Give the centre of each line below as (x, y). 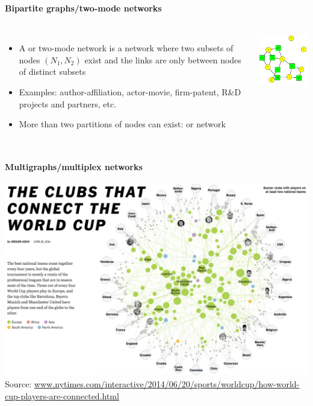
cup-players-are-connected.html (62, 395)
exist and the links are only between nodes (163, 59)
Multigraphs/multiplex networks (74, 166)
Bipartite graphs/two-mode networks (83, 8)
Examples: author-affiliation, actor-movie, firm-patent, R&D (130, 91)
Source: (18, 384)
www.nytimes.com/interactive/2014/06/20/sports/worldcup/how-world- (167, 384)
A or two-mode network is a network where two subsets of (126, 48)
